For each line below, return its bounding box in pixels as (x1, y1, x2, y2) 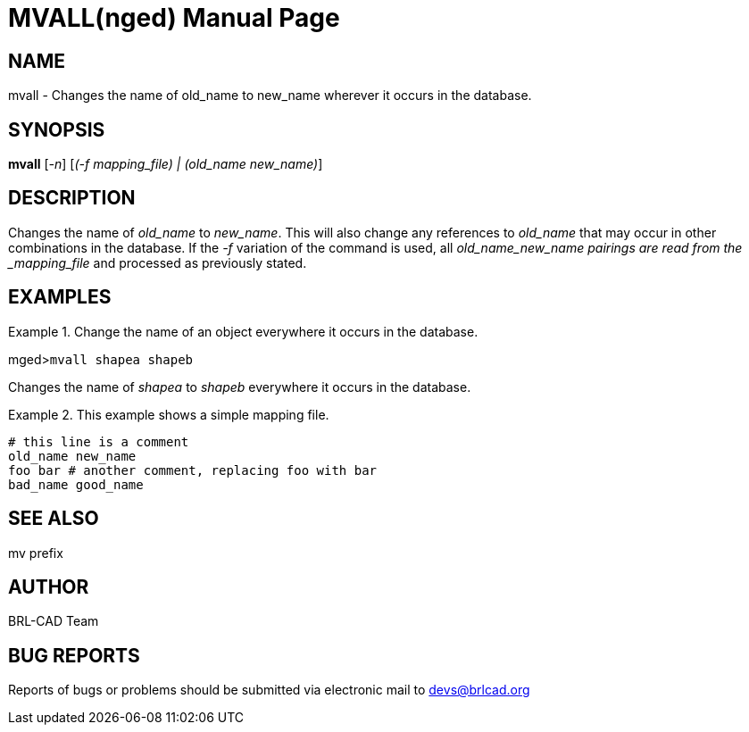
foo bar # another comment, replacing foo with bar (8, 462, 378, 478)
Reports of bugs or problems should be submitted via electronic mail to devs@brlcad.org (8, 682, 530, 698)
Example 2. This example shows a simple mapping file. (8, 406, 329, 422)
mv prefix (8, 545, 63, 561)
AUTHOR (8, 575, 89, 598)
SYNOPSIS (8, 118, 105, 141)
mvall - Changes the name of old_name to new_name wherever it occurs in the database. (8, 87, 532, 104)
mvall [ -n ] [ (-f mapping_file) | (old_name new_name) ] (8, 156, 323, 172)
